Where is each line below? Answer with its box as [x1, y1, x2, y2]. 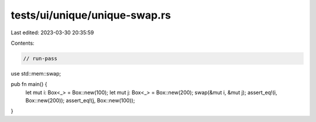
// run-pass [23, 55, 58, 62]
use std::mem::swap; [11, 70, 61, 77]
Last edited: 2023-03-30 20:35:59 [11, 29, 94, 36]
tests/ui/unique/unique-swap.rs [11, 9, 171, 21]
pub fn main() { [11, 81, 47, 88]
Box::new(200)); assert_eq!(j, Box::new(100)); [25, 97, 135, 104]
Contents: [11, 40, 35, 46]
